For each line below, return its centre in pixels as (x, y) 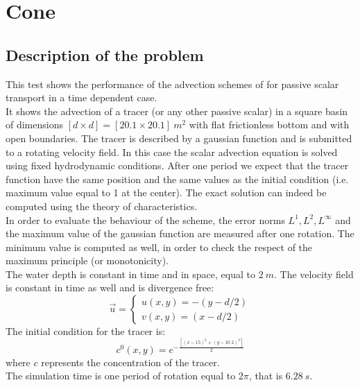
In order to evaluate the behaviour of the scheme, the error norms (145, 220)
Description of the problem (105, 54)
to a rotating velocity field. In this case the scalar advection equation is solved (172, 152)
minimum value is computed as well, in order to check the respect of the (159, 247)
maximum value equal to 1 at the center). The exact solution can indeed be (166, 192)
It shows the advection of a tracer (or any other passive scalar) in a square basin (177, 111)
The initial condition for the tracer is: (86, 331)
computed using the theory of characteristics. (102, 206)
